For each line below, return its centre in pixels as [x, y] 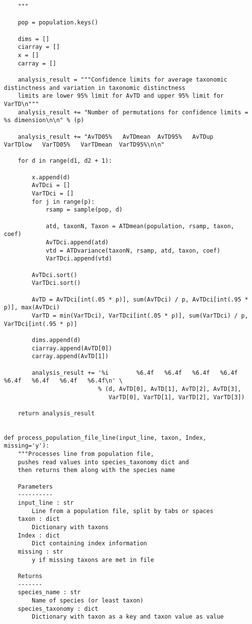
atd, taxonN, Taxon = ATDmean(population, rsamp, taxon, [140, 226]
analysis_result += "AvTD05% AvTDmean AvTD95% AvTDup [116, 137]
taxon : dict [39, 519]
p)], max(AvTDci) [32, 308]
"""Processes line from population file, [86, 454]
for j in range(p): [63, 202]
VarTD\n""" [21, 104]
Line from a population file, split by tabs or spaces [123, 511]
